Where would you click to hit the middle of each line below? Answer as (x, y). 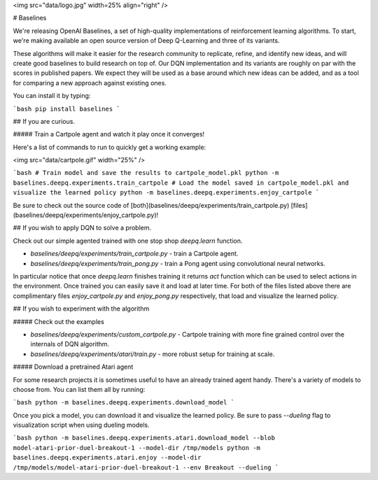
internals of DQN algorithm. (70, 344)
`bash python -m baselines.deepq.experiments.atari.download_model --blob (144, 438)
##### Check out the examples (58, 321)
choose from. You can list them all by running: (79, 389)
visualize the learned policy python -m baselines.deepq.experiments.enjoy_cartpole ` (166, 193)
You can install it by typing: (52, 96)
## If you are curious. (44, 121)
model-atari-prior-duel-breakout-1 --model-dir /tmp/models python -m (136, 447)
